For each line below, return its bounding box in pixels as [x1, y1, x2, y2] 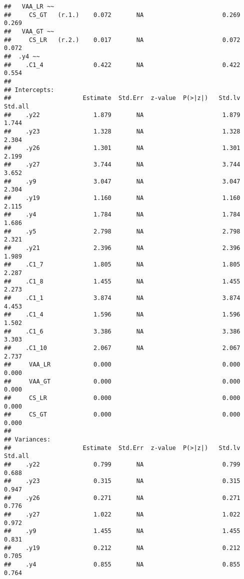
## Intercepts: [4, 86, 54, 93]
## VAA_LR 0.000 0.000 [4, 361, 240, 368]
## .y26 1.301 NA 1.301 [4, 144, 240, 152]
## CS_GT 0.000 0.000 [4, 411, 240, 418]
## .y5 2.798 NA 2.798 [4, 227, 240, 235]
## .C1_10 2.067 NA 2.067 [4, 344, 240, 351]
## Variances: [4, 436, 51, 443]
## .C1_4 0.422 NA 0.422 [4, 61, 240, 68]
